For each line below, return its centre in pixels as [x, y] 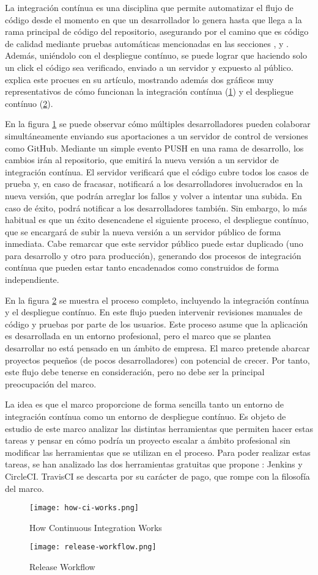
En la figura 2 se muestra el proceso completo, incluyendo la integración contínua [157, 300]
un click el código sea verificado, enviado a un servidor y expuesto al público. [149, 67]
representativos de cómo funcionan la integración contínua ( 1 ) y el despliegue [149, 91]
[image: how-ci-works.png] [84, 508]
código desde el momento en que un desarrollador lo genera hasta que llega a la [153, 19]
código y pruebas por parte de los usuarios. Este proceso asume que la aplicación [157, 324]
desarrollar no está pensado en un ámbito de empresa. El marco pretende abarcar [157, 348]
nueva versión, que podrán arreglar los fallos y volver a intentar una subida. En [153, 195]
